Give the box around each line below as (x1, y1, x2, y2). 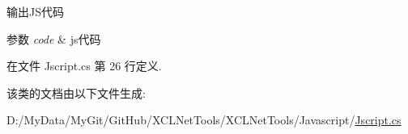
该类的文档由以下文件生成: (6, 84, 146, 101)
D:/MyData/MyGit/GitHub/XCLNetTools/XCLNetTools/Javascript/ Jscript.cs (6, 111, 402, 128)
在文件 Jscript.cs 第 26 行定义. (6, 57, 162, 74)
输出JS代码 (6, 3, 64, 19)
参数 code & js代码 (6, 30, 101, 47)
